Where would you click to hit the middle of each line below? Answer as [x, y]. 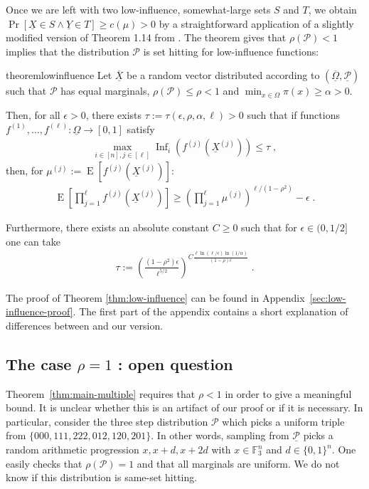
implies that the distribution [68, 51]
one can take [33, 241]
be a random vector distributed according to [223, 75]
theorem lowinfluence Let [59, 75]
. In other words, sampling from [220, 435]
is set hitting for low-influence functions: [231, 51]
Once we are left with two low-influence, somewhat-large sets [138, 9]
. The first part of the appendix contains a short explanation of [210, 311]
